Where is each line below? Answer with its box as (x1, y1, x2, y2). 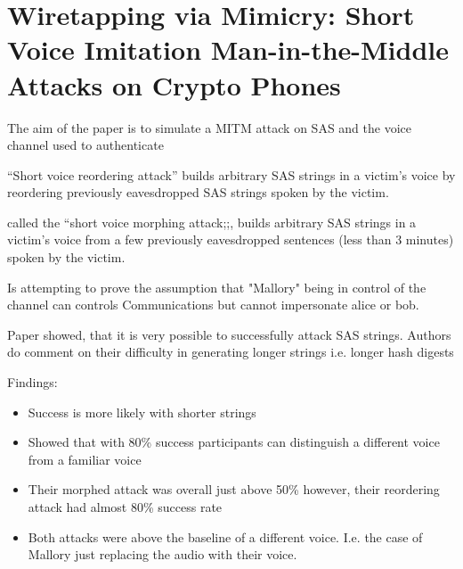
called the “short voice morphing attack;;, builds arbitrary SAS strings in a (7, 212, 417, 231)
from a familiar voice (28, 449, 142, 468)
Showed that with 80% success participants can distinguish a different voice (28, 433, 440, 451)
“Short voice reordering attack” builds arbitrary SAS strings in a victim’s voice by (7, 165, 456, 184)
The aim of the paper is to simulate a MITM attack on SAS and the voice (7, 118, 411, 136)
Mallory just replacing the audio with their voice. (28, 545, 297, 564)
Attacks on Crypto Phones (7, 66, 341, 103)
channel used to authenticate (7, 136, 164, 154)
